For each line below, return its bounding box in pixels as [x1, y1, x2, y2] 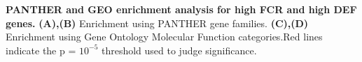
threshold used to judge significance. [101, 42, 257, 57]
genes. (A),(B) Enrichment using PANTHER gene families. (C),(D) [6, 15, 309, 30]
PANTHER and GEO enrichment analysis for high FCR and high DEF [6, 2, 357, 16]
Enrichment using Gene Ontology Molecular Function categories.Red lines [6, 29, 323, 44]
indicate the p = [6, 42, 76, 57]
